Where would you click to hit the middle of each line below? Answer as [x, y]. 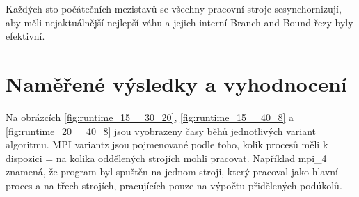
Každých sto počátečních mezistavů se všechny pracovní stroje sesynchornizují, [174, 8]
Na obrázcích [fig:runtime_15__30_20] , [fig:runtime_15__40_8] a [150, 117]
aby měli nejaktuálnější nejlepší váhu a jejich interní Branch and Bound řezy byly [179, 22]
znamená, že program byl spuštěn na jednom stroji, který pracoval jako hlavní [172, 172]
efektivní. [25, 36]
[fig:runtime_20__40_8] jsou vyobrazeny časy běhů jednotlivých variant [161, 131]
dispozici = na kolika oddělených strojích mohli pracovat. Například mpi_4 [166, 158]
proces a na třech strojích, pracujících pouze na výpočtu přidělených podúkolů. [174, 185]
